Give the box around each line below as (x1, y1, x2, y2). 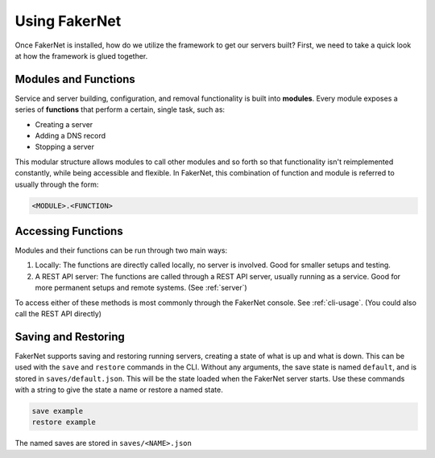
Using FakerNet (14, 12, 122, 30)
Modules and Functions (14, 72, 136, 86)
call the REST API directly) (14, 309, 102, 319)
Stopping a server (35, 142, 95, 152)
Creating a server (35, 119, 93, 129)
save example (31, 406, 84, 416)
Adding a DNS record (35, 131, 106, 141)
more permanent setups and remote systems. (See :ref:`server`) (35, 283, 247, 293)
